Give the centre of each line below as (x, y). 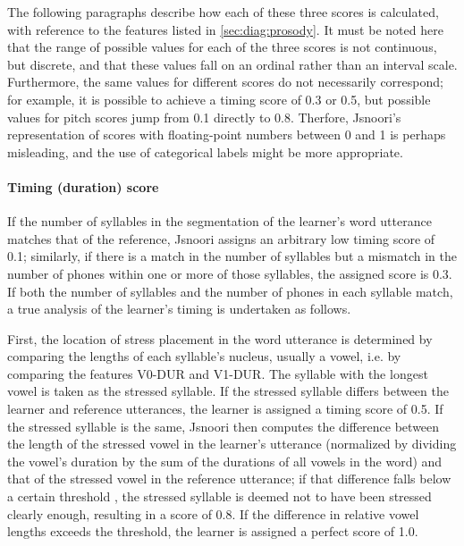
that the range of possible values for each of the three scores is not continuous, (222, 47)
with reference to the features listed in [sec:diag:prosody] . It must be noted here (225, 29)
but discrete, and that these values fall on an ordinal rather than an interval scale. (232, 64)
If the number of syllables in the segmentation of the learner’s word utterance (219, 221)
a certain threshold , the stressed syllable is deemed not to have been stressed (219, 496)
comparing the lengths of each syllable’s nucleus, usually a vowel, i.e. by (204, 356)
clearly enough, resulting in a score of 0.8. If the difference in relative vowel (213, 513)
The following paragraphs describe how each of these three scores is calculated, (223, 12)
